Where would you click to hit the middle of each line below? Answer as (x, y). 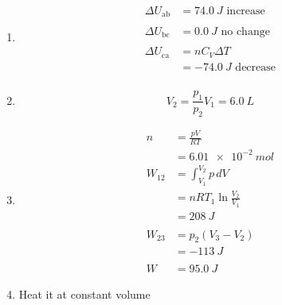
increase (246, 12)
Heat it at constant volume (84, 293)
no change (245, 31)
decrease (255, 67)
